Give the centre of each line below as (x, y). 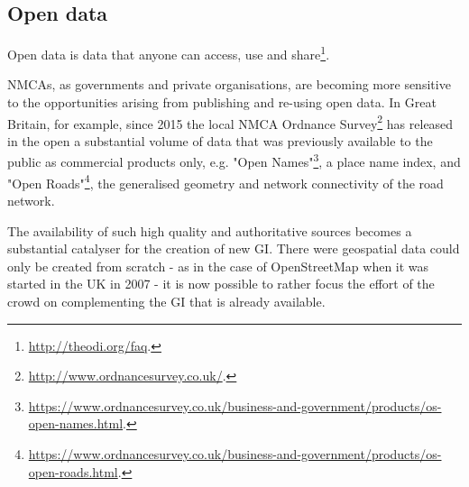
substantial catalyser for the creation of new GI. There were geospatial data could (234, 248)
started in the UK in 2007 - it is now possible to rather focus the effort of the (221, 284)
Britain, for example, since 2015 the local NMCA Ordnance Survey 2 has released (230, 122)
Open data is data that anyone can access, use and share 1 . (169, 53)
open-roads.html (73, 471)
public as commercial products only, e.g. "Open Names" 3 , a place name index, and (234, 161)
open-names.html (76, 423)
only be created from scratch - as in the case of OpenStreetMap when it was (218, 266)
